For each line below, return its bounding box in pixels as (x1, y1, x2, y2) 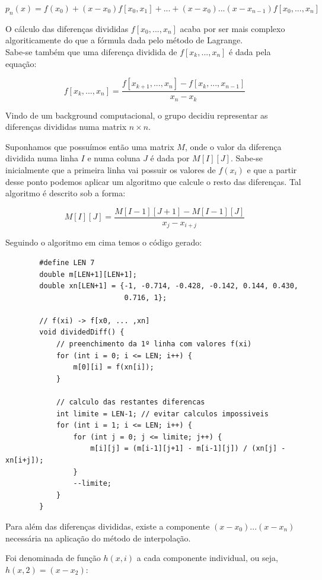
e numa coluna (87, 152, 141, 164)
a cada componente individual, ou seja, (136, 552, 278, 564)
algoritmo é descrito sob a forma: (5, 187, 126, 199)
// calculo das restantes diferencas (56, 398, 205, 407)
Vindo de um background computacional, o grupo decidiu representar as (5, 109, 268, 121)
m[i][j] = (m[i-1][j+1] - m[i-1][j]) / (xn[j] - (90, 444, 286, 453)
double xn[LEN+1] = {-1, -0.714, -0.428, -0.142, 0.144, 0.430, (39, 282, 298, 291)
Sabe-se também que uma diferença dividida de (5, 45, 177, 58)
